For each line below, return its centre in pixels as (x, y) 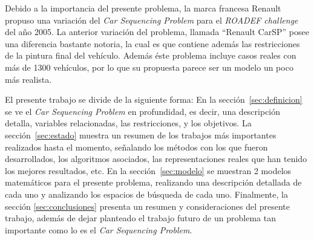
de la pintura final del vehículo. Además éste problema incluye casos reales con (151, 55)
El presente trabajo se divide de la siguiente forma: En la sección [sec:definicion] (154, 99)
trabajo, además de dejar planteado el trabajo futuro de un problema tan (140, 218)
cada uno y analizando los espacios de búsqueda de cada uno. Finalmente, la (146, 194)
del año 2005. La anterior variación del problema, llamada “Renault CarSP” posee (157, 32)
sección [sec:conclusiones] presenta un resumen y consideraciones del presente (147, 206)
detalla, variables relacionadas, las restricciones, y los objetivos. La (128, 123)
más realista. (28, 79)
